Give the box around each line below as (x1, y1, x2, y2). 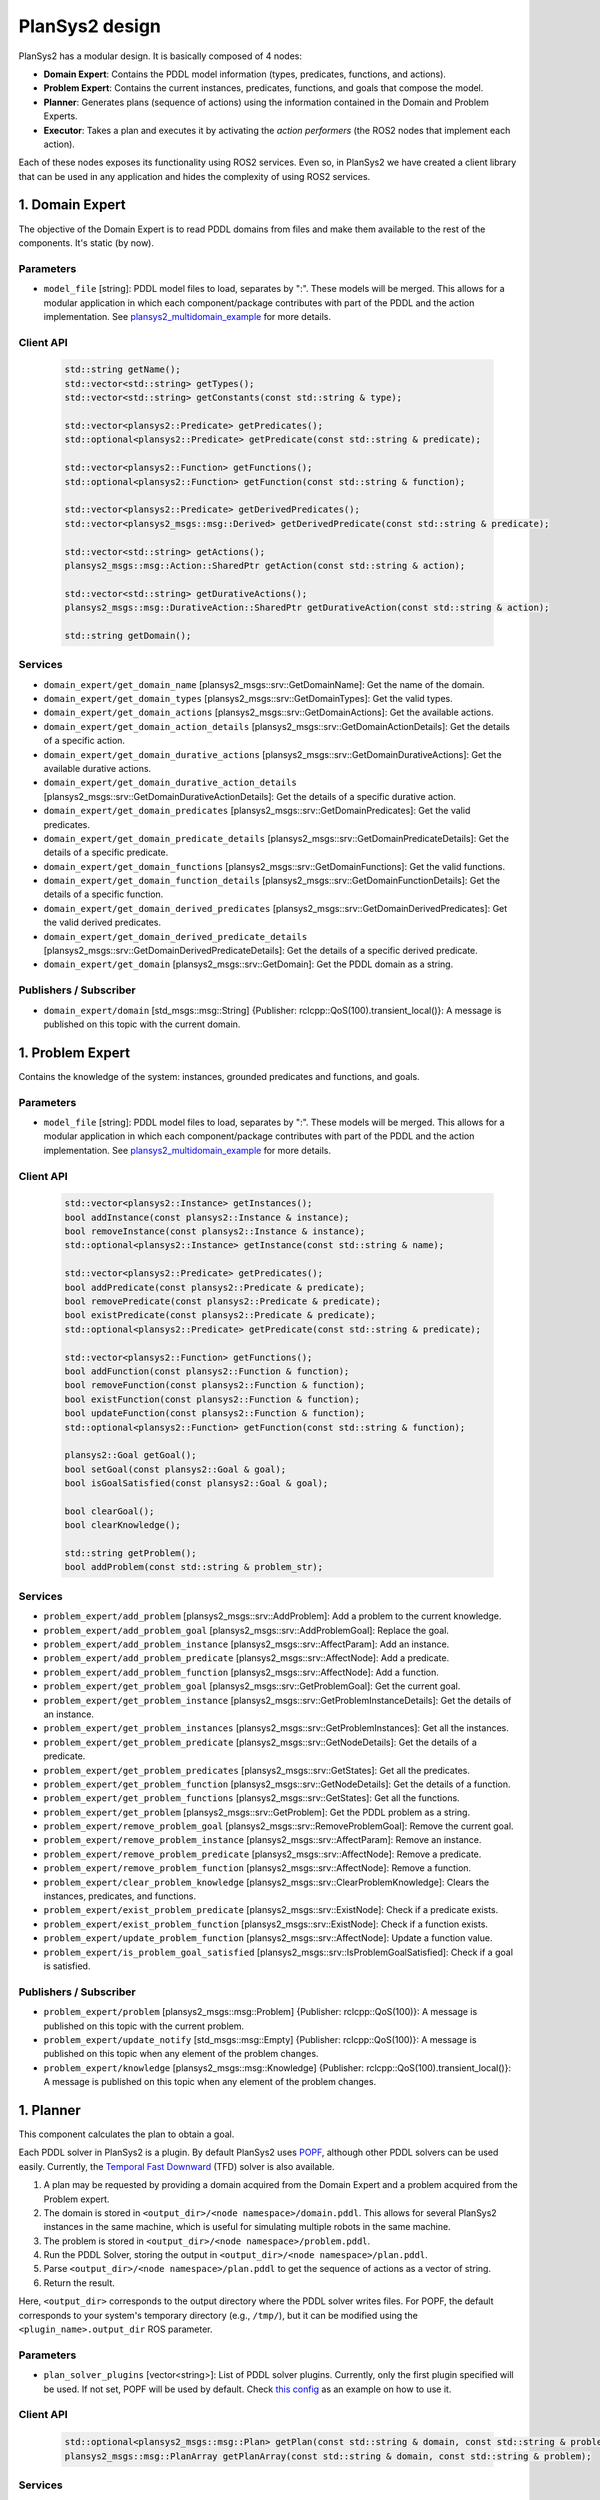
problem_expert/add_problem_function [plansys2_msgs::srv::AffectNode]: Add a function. (43, 1666, 440, 1678)
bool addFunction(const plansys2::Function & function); (64, 1366, 350, 1377)
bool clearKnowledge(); (64, 1520, 182, 1531)
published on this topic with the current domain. (43, 1018, 241, 1030)
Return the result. (43, 2276, 115, 2289)
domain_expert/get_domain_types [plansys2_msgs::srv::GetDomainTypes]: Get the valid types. (43, 692, 454, 704)
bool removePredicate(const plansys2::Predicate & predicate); (64, 1296, 382, 1307)
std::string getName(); (64, 364, 182, 375)
